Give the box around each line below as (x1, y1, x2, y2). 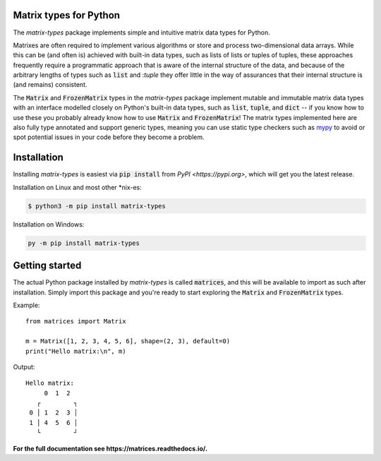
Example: (13, 301, 40, 309)
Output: (13, 362, 35, 371)
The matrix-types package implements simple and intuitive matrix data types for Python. (13, 28, 271, 37)
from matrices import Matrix (25, 318, 126, 325)
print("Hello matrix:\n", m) (25, 347, 126, 355)
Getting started (13, 260, 82, 272)
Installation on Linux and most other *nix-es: (13, 183, 143, 191)
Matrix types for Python (13, 9, 120, 21)
